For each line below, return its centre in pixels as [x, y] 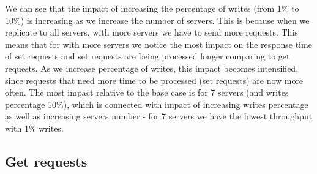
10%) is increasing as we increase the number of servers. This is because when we [157, 20]
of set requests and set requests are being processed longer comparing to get [147, 56]
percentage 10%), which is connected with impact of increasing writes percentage [157, 104]
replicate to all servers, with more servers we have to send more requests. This [151, 32]
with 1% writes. [34, 128]
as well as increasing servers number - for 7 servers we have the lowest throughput [159, 116]
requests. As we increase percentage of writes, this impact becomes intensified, [152, 68]
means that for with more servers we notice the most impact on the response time [158, 44]
